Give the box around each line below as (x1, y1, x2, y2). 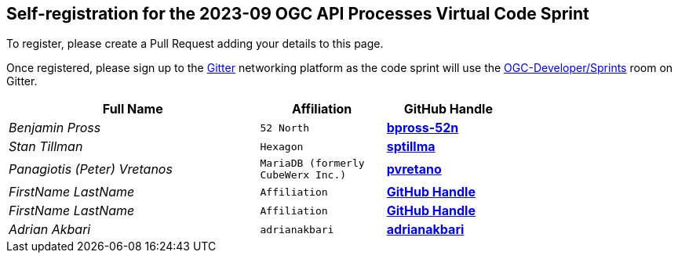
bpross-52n (386, 120, 459, 136)
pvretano (386, 161, 442, 178)
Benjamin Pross (9, 120, 101, 136)
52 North (260, 121, 310, 134)
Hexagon (260, 140, 304, 153)
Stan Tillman (9, 138, 83, 155)
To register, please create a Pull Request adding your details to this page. (6, 37, 384, 51)
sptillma (386, 138, 436, 155)
